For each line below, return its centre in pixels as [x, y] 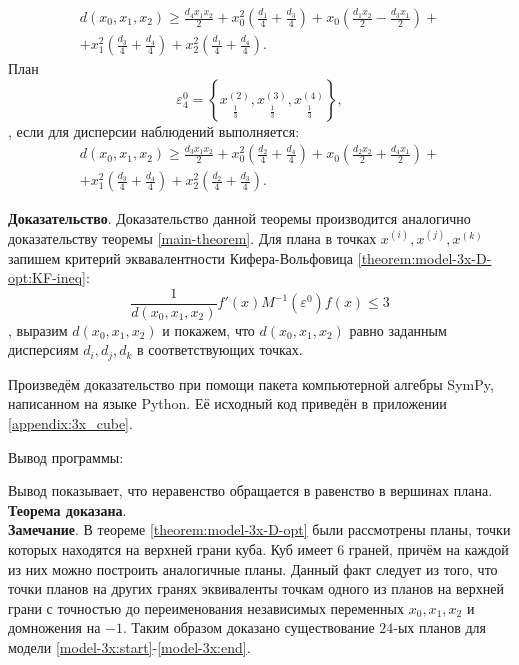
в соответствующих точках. [220, 349]
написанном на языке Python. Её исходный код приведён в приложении [227, 403]
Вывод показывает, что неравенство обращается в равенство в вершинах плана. [250, 490]
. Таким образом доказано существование [248, 627]
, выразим [38, 329]
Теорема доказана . [67, 509]
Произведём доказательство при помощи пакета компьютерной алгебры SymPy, [251, 383]
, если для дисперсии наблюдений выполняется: [154, 130]
